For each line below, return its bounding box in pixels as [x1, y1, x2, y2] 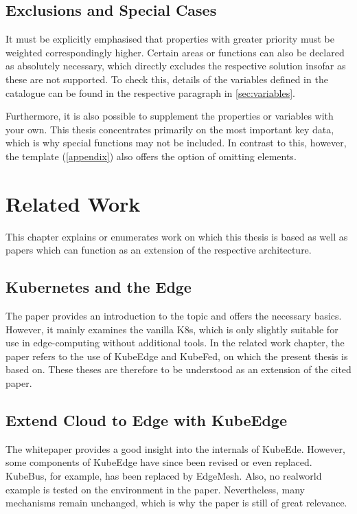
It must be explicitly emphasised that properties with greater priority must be [5, 32, 334, 46]
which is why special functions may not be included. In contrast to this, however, [5, 135, 347, 150]
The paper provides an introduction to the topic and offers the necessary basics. [5, 309, 342, 323]
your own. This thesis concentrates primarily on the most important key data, [5, 122, 334, 136]
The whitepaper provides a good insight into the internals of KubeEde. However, [5, 441, 345, 456]
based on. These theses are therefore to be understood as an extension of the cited [5, 362, 352, 377]
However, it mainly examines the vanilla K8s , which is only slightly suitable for [5, 322, 338, 336]
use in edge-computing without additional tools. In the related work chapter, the [5, 335, 345, 350]
